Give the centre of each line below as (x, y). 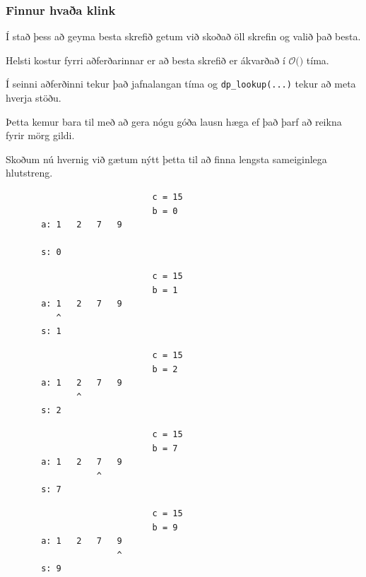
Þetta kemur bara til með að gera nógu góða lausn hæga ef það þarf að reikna (174, 121)
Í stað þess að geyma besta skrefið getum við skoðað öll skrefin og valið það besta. (183, 36)
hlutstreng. (29, 173)
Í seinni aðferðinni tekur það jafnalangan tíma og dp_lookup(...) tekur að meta (181, 84)
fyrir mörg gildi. (40, 135)
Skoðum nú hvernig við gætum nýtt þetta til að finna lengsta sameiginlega (166, 159)
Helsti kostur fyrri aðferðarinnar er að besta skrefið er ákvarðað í (146, 60)
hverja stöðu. (34, 98)
